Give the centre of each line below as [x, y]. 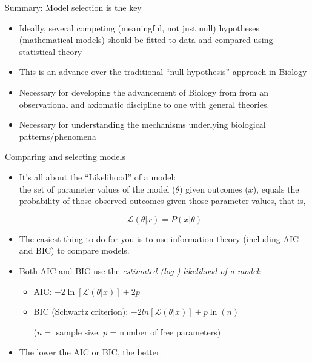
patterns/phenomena [58, 136]
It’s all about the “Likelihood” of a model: [98, 176]
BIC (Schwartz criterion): [81, 311]
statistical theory [51, 51]
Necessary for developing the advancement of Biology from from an [144, 92]
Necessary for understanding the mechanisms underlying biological [142, 124]
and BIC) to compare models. [74, 250]
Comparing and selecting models [65, 156]
